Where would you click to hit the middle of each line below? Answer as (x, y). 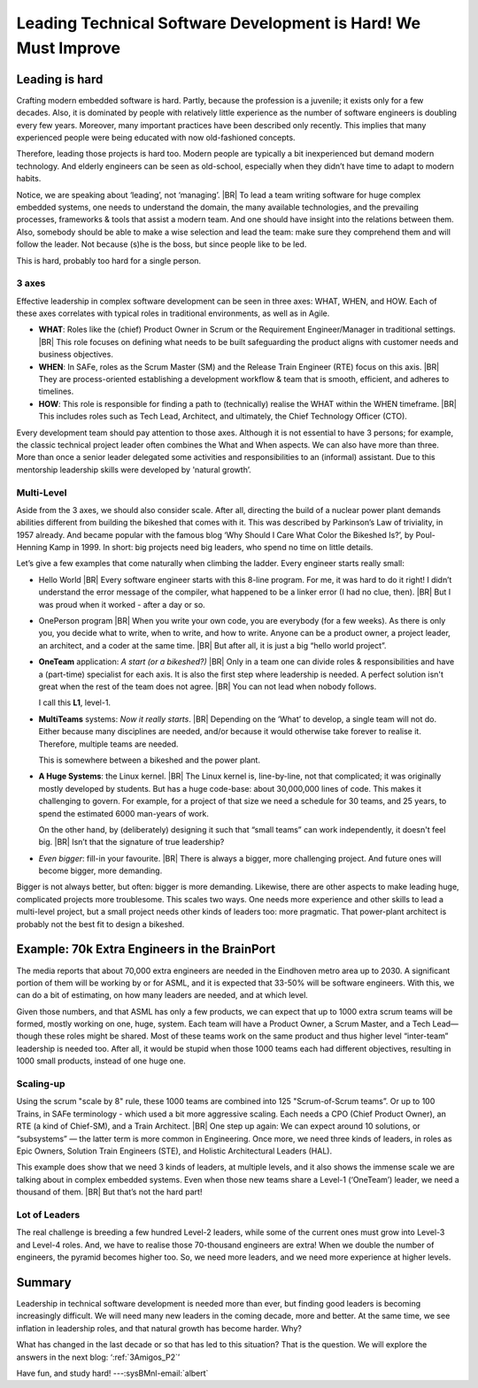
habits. (29, 179)
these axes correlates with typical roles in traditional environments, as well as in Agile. (173, 313)
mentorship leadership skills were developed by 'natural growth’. (134, 470)
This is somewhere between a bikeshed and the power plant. (150, 760)
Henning (32, 548)
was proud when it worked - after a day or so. (122, 604)
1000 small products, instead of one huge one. (101, 1061)
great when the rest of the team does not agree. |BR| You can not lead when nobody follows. (208, 686)
